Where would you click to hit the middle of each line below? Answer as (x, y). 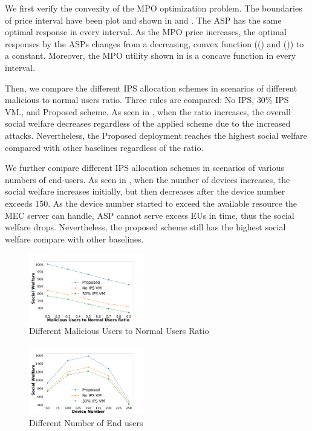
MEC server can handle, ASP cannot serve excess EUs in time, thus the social (150, 215)
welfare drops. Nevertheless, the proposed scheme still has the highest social (145, 227)
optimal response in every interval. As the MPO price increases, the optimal (146, 32)
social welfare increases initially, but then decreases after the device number (145, 191)
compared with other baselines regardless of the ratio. (104, 147)
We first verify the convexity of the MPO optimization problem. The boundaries (154, 8)
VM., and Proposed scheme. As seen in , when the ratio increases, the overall (148, 111)
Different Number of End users (86, 423)
